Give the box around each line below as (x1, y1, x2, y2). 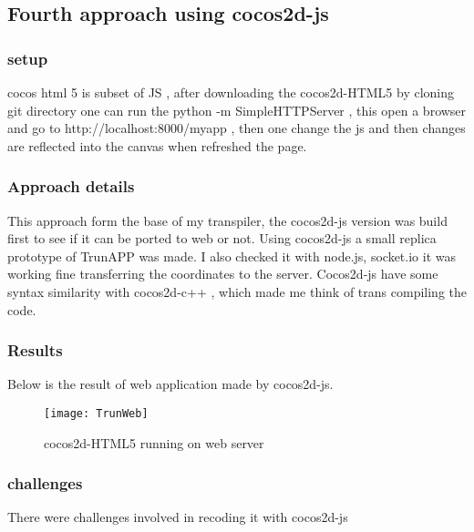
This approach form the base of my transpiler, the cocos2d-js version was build (7, 210, 448, 230)
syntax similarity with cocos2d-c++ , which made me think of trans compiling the (7, 281, 467, 301)
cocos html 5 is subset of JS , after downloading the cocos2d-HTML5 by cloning (7, 83, 455, 101)
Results (7, 339, 63, 362)
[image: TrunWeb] (44, 406, 149, 420)
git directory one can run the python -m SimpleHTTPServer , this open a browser (7, 100, 467, 119)
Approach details (7, 175, 135, 198)
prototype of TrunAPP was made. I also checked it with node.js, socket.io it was (7, 246, 456, 265)
